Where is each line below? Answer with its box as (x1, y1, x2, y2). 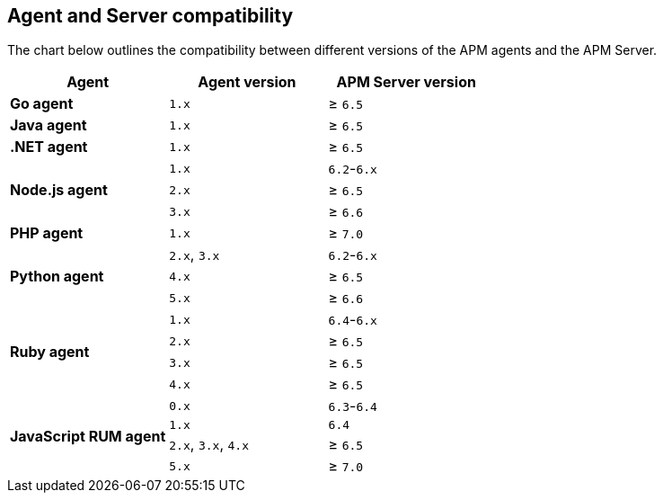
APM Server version (336, 73, 476, 92)
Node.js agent (10, 181, 108, 200)
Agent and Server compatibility (7, 4, 294, 27)
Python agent (10, 267, 104, 286)
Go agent (10, 94, 74, 113)
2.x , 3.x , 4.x (169, 435, 249, 454)
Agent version (198, 73, 296, 92)
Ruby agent (10, 343, 90, 362)
